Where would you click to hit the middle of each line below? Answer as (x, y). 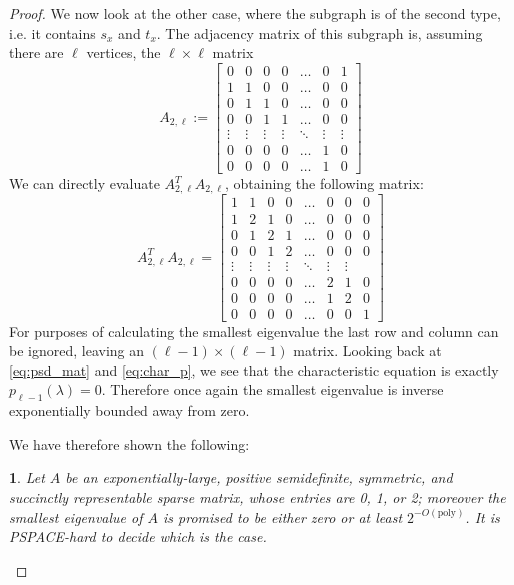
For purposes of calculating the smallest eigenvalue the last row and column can (254, 330)
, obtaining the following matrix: (324, 183)
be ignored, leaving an (77, 350)
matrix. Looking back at (367, 350)
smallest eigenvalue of (76, 516)
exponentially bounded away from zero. (129, 410)
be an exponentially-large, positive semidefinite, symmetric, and (259, 477)
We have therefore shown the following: (129, 443)
